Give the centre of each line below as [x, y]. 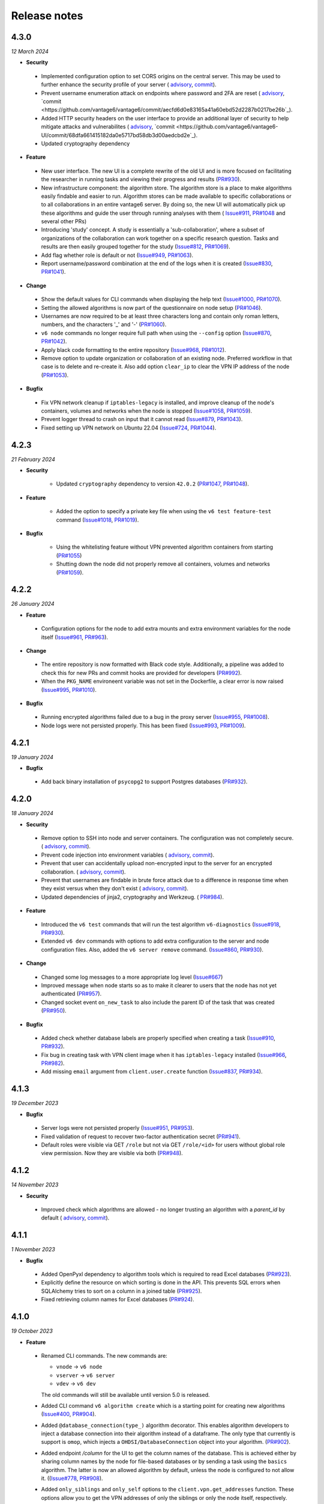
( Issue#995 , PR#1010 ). [69, 689]
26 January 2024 [33, 604]
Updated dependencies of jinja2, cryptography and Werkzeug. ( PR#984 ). [133, 897]
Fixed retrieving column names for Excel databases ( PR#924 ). [118, 1299]
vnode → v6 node [79, 1367]
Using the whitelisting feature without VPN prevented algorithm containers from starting [164, 547]
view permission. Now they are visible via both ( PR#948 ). [112, 1153]
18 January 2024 [32, 813]
